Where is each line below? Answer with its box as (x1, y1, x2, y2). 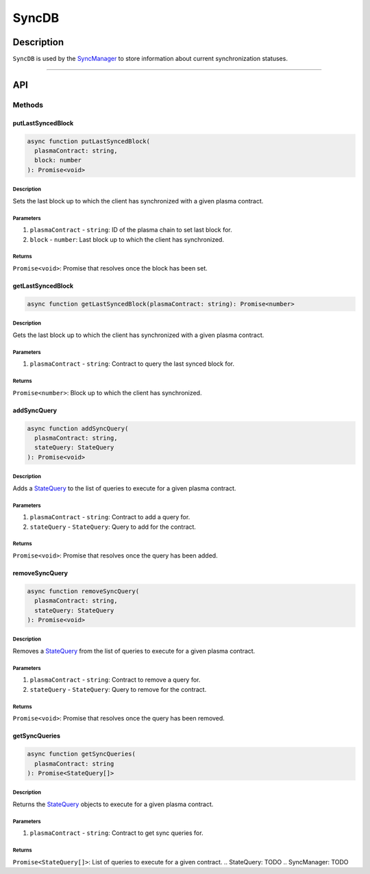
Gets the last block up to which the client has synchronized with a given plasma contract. (12, 331, 264, 339)
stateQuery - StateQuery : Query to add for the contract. (29, 523, 197, 531)
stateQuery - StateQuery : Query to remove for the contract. (29, 685, 207, 693)
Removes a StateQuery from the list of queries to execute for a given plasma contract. (12, 647, 256, 655)
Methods (12, 100, 44, 110)
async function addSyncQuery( (27, 425, 129, 432)
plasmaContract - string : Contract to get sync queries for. (29, 829, 203, 837)
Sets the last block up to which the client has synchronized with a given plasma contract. (12, 197, 264, 205)
